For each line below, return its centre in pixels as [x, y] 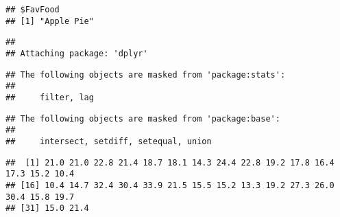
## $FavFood [33, 10]
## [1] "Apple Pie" [50, 21]
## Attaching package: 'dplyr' [77, 53]
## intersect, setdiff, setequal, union [109, 141]
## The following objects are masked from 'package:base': [143, 118]
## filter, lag [50, 97]
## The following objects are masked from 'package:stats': [146, 75]
